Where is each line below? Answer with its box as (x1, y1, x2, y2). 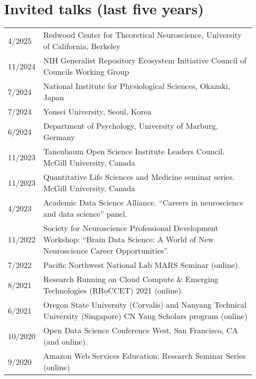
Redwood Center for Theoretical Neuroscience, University (43, 29, 242, 41)
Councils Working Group (43, 66, 129, 78)
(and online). (43, 336, 88, 348)
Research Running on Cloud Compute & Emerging (43, 273, 219, 285)
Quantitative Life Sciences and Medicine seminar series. (43, 171, 235, 183)
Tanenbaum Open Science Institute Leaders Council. (43, 146, 225, 157)
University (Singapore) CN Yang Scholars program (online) (43, 310, 248, 322)
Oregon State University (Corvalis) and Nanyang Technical (43, 299, 247, 311)
